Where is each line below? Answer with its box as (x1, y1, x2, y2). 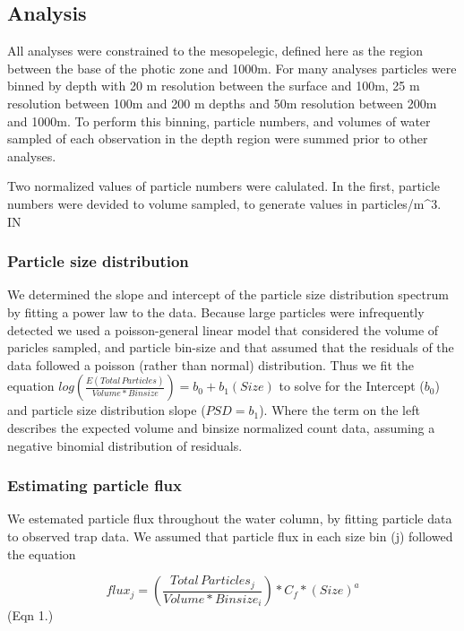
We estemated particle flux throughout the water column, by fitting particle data (7, 509, 452, 528)
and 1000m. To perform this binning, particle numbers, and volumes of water (7, 111, 431, 130)
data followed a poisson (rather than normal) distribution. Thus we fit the (7, 355, 414, 374)
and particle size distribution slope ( (7, 401, 206, 419)
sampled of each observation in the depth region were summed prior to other (7, 129, 428, 148)
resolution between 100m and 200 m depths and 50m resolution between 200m (7, 93, 437, 112)
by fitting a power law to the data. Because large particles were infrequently (7, 302, 425, 321)
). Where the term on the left (259, 401, 420, 419)
